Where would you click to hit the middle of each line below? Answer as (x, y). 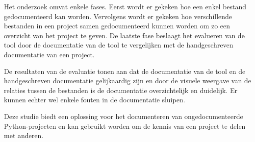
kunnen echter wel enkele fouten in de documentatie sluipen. (95, 100)
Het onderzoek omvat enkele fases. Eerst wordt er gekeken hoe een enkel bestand (125, 6)
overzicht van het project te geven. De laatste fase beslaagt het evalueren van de (124, 35)
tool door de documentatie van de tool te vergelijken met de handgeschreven (119, 45)
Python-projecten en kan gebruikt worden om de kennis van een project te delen (125, 126)
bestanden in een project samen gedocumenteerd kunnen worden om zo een (117, 26)
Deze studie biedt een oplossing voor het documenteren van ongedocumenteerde (124, 116)
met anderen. (24, 135)
